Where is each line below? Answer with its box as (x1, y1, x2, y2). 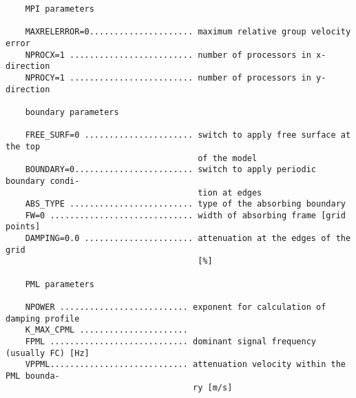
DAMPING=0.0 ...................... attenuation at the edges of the (25, 233, 351, 244)
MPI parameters (25, 4, 94, 14)
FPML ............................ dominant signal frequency (25, 337, 317, 347)
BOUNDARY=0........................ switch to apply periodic (25, 165, 317, 175)
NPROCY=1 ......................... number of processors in (25, 72, 311, 83)
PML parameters (25, 279, 94, 289)
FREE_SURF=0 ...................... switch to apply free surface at (25, 130, 351, 140)
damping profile (6, 313, 80, 324)
